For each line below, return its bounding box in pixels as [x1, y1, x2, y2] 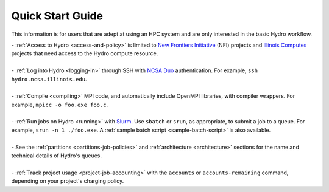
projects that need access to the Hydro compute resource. [11, 50, 158, 57]
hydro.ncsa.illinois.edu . [11, 75, 87, 83]
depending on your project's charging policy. [11, 177, 124, 185]
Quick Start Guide [11, 9, 104, 22]
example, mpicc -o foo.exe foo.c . [11, 101, 108, 108]
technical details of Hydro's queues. [11, 152, 102, 159]
